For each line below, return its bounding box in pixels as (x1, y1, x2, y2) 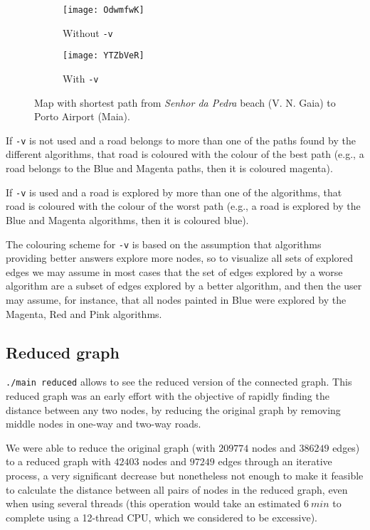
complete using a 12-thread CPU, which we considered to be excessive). (6, 509, 318, 524)
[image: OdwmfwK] (63, 5, 144, 15)
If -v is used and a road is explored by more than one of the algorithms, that (6, 184, 342, 199)
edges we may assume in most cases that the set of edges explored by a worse (6, 264, 343, 279)
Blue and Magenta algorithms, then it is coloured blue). (6, 212, 249, 227)
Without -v (63, 25, 113, 40)
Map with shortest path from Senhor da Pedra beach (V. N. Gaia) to (34, 95, 336, 110)
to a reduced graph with (6, 454, 111, 469)
